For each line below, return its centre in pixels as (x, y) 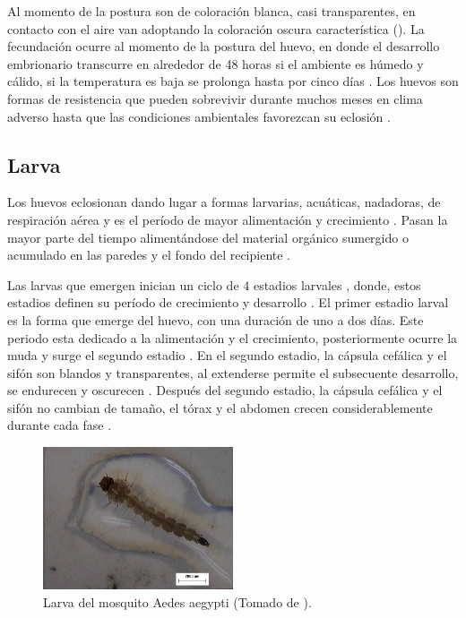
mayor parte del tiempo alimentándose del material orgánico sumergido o (208, 237)
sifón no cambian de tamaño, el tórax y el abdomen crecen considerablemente (220, 407)
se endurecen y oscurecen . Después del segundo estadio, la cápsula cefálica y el (225, 390)
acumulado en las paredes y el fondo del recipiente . (149, 255)
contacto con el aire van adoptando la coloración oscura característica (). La (216, 28)
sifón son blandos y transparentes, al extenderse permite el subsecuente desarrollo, (233, 372)
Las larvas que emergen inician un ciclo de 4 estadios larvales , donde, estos (214, 284)
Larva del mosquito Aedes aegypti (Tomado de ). (177, 601)
